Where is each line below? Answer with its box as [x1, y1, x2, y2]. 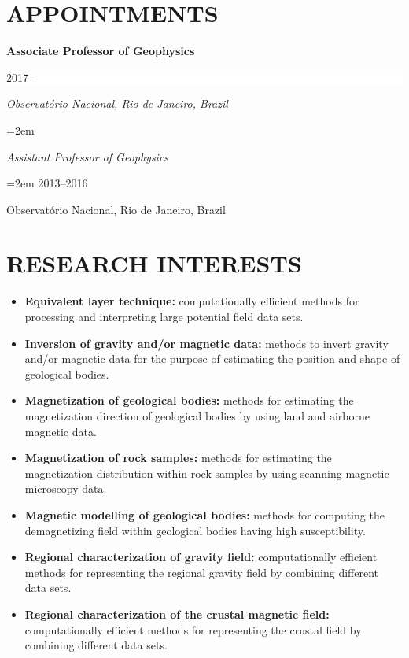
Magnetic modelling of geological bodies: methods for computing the [24, 506, 385, 523]
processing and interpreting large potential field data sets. [24, 309, 304, 324]
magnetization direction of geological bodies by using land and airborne [24, 407, 370, 423]
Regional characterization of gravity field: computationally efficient [24, 549, 378, 565]
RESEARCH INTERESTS [6, 247, 302, 279]
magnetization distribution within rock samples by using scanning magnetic [24, 464, 389, 481]
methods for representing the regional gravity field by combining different [24, 564, 378, 580]
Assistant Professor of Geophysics [6, 148, 169, 164]
